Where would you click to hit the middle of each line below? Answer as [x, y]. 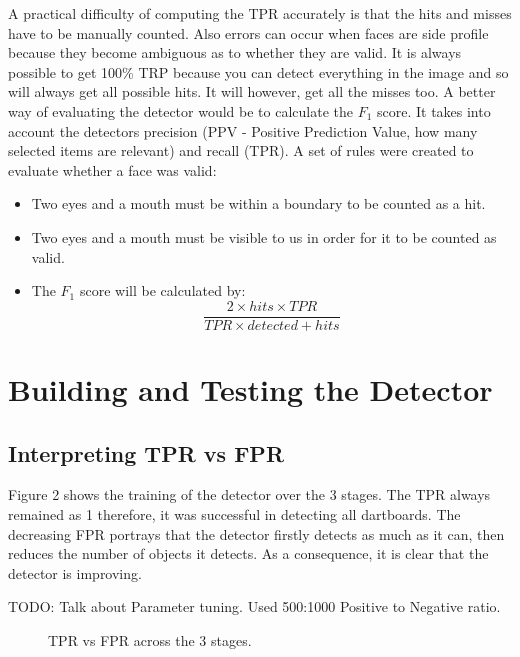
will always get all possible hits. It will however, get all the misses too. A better [252, 91]
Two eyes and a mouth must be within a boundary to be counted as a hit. [258, 203]
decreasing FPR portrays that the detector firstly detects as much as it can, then [256, 533]
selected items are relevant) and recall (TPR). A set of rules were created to [241, 150]
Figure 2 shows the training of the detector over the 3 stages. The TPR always [249, 494]
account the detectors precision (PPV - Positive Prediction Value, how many [243, 130]
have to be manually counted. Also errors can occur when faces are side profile [248, 32]
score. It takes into [433, 110]
